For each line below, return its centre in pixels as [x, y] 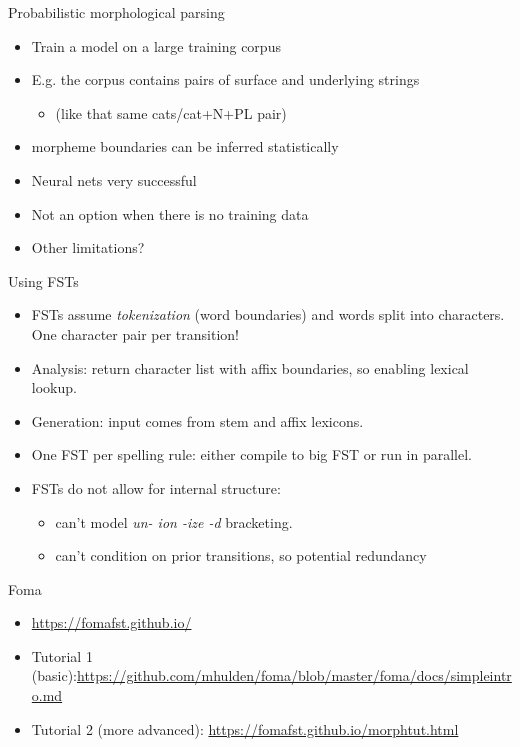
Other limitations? [88, 247]
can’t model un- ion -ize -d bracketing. [174, 521]
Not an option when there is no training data [170, 213]
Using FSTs [43, 280]
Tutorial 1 [62, 655]
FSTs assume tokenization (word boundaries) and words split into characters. [268, 314]
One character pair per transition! [135, 333]
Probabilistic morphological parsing [116, 12]
